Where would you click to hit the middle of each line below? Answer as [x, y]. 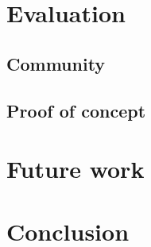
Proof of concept [76, 110]
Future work [75, 169]
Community [56, 63]
